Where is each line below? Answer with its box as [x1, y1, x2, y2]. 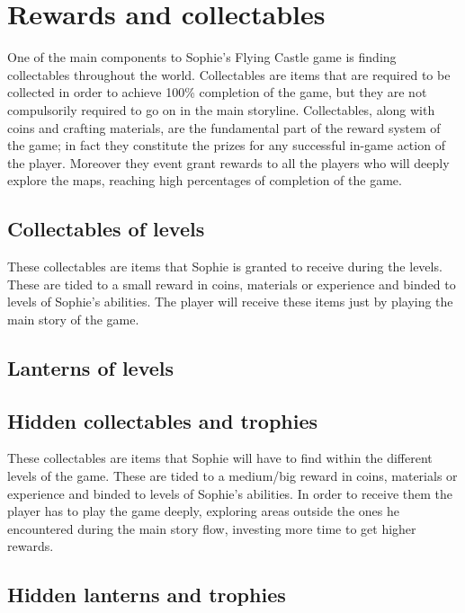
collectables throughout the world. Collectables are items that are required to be [7, 65, 451, 84]
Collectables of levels [7, 215, 205, 243]
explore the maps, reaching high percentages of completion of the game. [7, 171, 402, 190]
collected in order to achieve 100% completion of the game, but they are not [7, 83, 427, 102]
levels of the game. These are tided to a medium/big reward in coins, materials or [7, 466, 458, 485]
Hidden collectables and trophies [7, 406, 318, 434]
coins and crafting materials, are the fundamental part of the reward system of [7, 118, 441, 137]
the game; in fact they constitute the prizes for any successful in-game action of [7, 136, 445, 155]
